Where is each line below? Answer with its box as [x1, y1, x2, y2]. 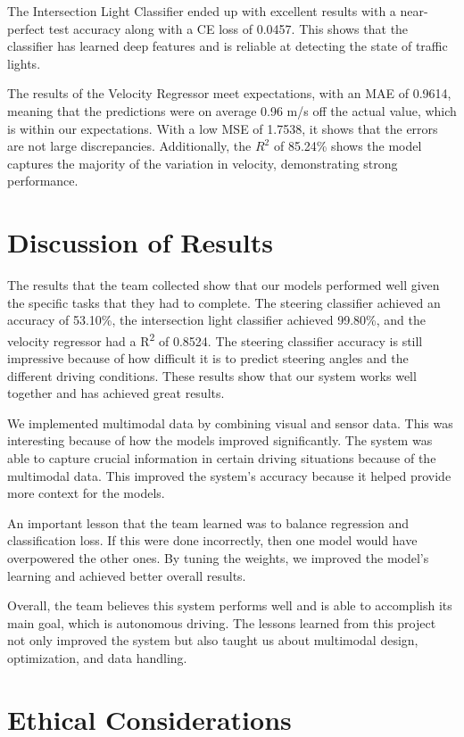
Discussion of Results [7, 224, 273, 261]
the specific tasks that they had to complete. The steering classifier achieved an [7, 293, 441, 311]
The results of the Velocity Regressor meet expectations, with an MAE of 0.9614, [7, 84, 452, 103]
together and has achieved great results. [7, 384, 225, 402]
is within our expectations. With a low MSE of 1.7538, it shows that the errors [7, 119, 438, 137]
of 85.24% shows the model [273, 137, 422, 155]
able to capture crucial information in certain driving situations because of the [7, 449, 436, 468]
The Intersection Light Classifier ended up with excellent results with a [7, 2, 396, 20]
